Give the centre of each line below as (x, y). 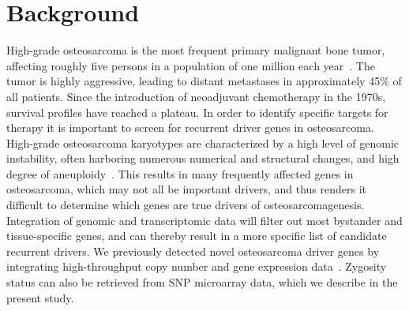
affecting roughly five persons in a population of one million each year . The (191, 65)
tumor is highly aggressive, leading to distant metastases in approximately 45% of (204, 81)
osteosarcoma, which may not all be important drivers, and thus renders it (187, 189)
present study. (40, 297)
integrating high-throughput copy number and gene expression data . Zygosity (197, 266)
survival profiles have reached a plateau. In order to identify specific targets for (197, 112)
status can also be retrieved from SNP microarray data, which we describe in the (202, 282)
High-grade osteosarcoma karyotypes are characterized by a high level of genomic (203, 142)
